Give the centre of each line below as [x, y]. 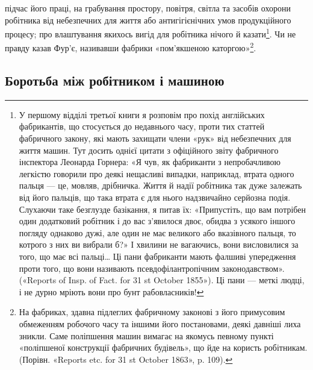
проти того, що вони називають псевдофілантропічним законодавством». [152, 268]
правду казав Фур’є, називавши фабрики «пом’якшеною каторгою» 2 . [131, 47]
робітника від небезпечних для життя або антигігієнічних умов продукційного [148, 20]
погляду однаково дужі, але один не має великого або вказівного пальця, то [157, 232]
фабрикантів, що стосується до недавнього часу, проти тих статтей [142, 126]
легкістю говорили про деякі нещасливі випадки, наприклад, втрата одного [156, 173]
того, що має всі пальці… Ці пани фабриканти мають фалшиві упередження [157, 256]
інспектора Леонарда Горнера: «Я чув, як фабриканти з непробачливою [150, 162]
